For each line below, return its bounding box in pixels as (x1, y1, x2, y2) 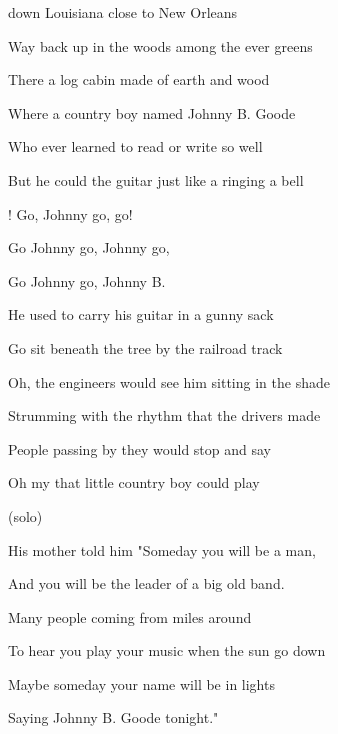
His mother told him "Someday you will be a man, (8, 539, 316, 560)
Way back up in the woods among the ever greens (8, 35, 313, 56)
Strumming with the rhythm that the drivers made (8, 405, 321, 426)
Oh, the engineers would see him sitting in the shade (8, 371, 330, 392)
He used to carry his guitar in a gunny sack (8, 304, 274, 325)
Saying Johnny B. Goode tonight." (8, 707, 219, 728)
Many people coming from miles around (8, 606, 252, 627)
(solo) (8, 505, 43, 526)
